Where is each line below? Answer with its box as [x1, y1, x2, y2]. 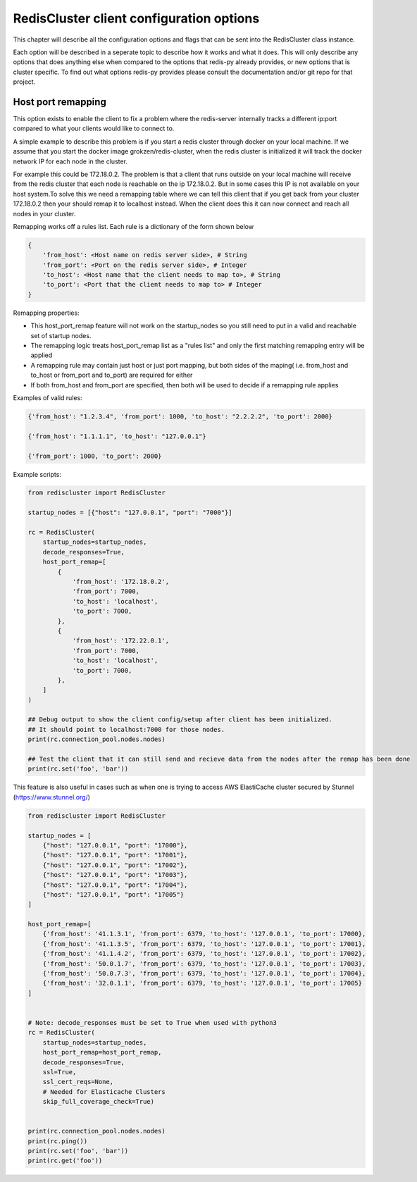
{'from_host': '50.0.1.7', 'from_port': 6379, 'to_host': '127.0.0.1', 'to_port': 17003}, [42, 959, 366, 968]
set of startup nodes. [30, 331, 92, 340]
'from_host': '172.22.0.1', [72, 637, 169, 645]
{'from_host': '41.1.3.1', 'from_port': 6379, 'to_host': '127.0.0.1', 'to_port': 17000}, [42, 930, 366, 938]
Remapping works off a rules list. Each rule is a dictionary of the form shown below [13, 222, 254, 230]
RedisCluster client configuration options [13, 11, 260, 26]
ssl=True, [42, 1068, 77, 1076]
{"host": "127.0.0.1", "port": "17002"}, [42, 861, 188, 869]
